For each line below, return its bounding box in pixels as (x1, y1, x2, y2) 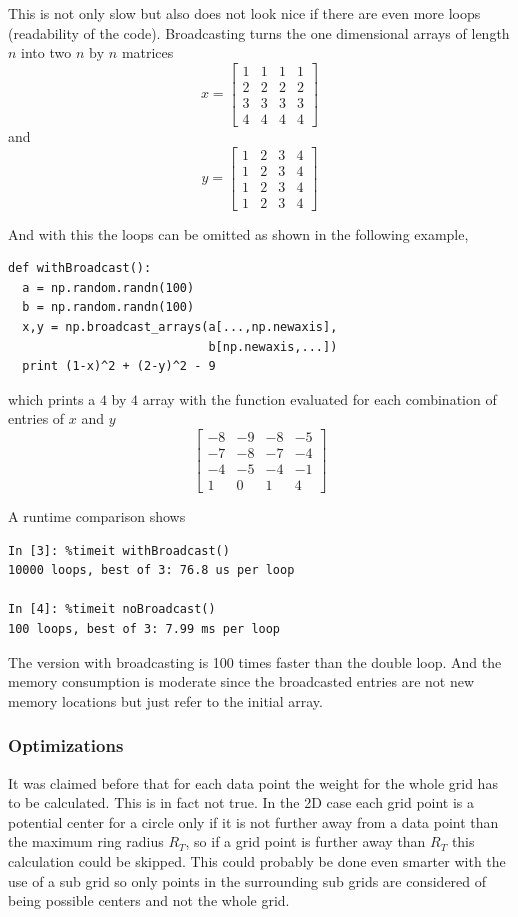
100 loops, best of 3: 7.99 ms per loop (8, 622, 281, 637)
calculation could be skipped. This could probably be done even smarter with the (8, 851, 506, 872)
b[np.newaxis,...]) (208, 339, 338, 354)
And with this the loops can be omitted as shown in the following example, (8, 223, 469, 244)
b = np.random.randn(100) (22, 300, 195, 315)
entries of (8, 408, 65, 429)
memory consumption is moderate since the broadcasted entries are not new (8, 671, 475, 692)
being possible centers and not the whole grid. (8, 890, 290, 911)
